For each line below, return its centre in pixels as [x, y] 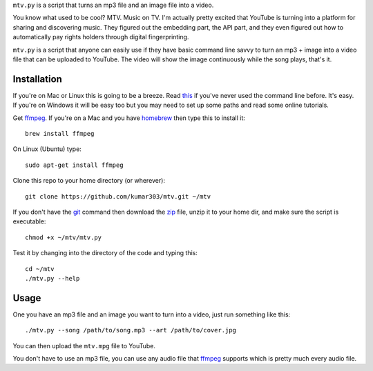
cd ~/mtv [40, 269]
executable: [29, 221]
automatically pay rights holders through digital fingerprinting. [101, 37]
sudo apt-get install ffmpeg [74, 165]
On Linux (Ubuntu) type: [47, 149]
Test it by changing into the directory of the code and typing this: [105, 253]
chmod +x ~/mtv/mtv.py [64, 237]
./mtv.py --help [52, 278]
